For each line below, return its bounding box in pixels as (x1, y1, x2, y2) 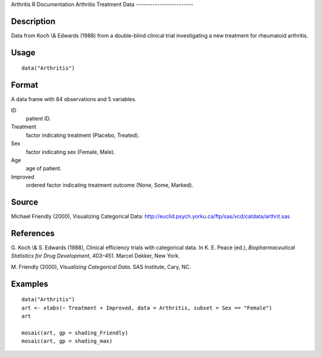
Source (11, 197, 39, 207)
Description (11, 16, 56, 26)
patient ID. (26, 115, 51, 122)
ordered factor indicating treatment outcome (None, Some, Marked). (26, 181, 194, 189)
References (11, 228, 55, 238)
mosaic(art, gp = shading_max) (21, 338, 113, 345)
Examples (11, 278, 49, 289)
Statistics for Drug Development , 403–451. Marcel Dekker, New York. (11, 252, 180, 259)
